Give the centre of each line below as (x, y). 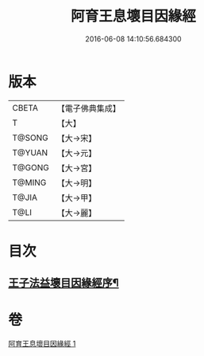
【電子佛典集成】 (89, 108)
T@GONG (31, 167)
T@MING (29, 182)
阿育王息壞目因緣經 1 (42, 344)
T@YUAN (30, 152)
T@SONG (31, 138)
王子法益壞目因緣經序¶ (64, 283)
